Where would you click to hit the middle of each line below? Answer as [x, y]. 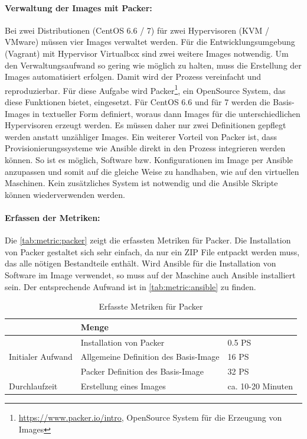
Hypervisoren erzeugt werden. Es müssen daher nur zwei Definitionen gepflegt [146, 125]
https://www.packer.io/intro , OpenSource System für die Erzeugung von [150, 417]
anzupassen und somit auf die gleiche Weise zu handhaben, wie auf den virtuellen [152, 171]
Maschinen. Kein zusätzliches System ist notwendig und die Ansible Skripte [141, 183]
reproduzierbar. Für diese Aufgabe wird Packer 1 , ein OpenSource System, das [145, 89]
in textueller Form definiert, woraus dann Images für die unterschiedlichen [166, 113]
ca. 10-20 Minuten [260, 386]
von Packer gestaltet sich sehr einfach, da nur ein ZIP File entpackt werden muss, [152, 251]
